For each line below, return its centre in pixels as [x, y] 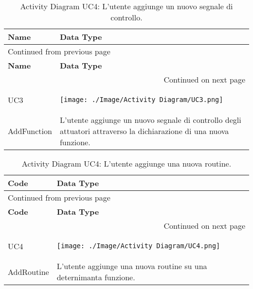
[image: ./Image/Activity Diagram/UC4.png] [138, 246]
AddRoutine [28, 272]
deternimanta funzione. [96, 277]
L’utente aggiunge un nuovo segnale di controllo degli [150, 120]
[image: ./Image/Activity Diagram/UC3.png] [141, 100]
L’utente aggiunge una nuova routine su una [132, 266]
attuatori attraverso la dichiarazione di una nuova [144, 131]
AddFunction [30, 131]
